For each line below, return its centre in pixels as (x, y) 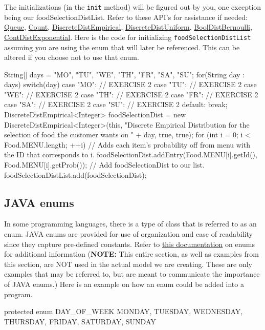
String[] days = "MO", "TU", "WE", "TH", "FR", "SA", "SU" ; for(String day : (125, 74)
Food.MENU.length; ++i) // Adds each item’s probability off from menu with (127, 144)
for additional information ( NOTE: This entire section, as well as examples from (131, 254)
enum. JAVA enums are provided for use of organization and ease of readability (128, 234)
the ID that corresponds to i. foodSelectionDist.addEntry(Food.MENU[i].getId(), (131, 154)
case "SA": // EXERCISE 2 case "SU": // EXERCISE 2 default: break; (116, 104)
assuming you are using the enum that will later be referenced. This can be (122, 47)
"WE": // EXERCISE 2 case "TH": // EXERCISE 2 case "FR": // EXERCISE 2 (131, 94)
